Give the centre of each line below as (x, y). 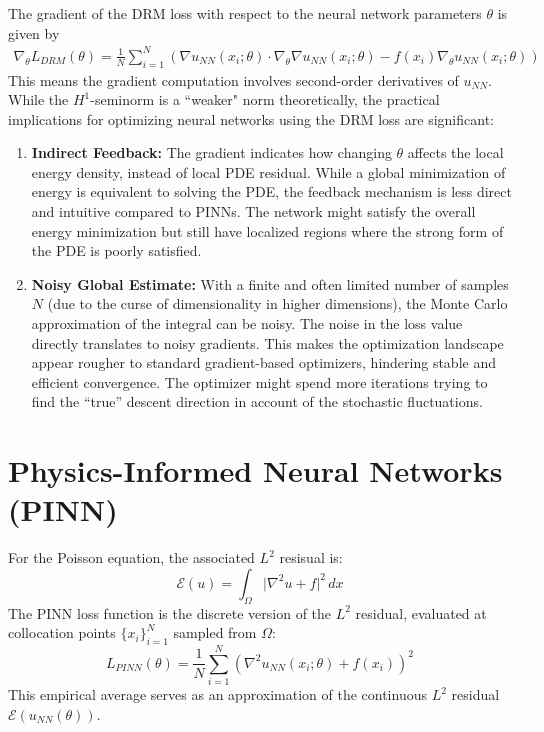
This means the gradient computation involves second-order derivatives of (233, 79)
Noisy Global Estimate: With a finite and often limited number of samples (270, 283)
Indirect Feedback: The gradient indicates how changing (211, 152)
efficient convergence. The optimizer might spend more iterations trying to (259, 381)
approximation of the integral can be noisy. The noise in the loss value (247, 323)
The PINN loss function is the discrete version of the (170, 612)
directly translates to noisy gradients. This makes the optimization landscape (267, 342)
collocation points (62, 632)
